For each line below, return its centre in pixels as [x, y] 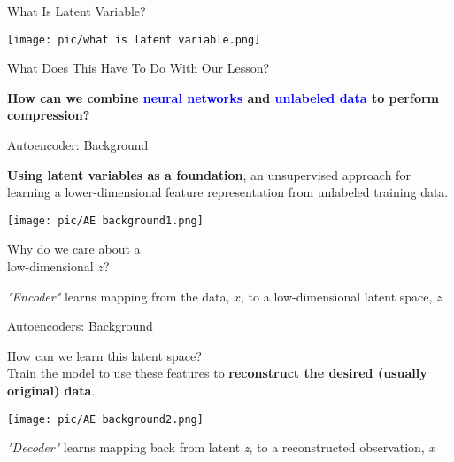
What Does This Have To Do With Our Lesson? [139, 68]
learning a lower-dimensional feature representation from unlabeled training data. [228, 192]
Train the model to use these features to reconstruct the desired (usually [217, 373]
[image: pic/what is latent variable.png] [134, 39]
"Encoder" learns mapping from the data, [119, 296]
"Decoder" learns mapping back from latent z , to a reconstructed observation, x [221, 447]
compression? [49, 115]
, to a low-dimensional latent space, [337, 296]
